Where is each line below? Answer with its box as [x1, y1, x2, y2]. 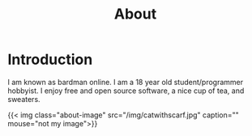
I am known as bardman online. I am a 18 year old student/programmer [7, 77, 244, 87]
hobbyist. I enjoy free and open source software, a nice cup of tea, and [7, 86, 245, 96]
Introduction [7, 50, 93, 69]
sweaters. [7, 94, 41, 104]
